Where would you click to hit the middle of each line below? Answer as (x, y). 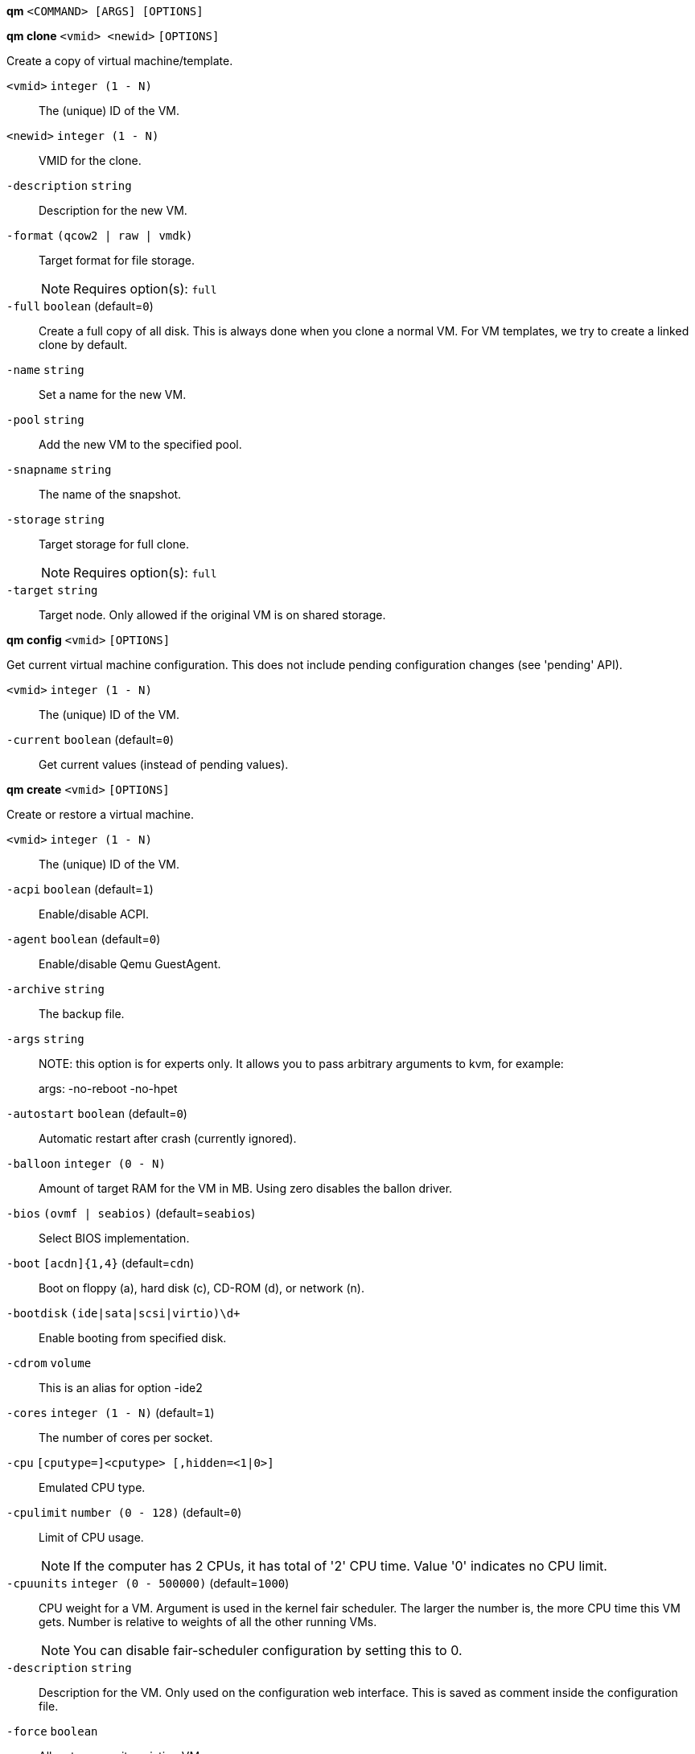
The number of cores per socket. (126, 1438)
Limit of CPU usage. (91, 1537)
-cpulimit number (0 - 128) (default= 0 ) (124, 1512)
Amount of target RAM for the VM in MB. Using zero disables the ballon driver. (246, 1188)
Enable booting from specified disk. (133, 1338)
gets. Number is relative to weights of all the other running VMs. (208, 1622)
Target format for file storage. (117, 260)
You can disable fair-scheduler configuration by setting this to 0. (268, 1650)
